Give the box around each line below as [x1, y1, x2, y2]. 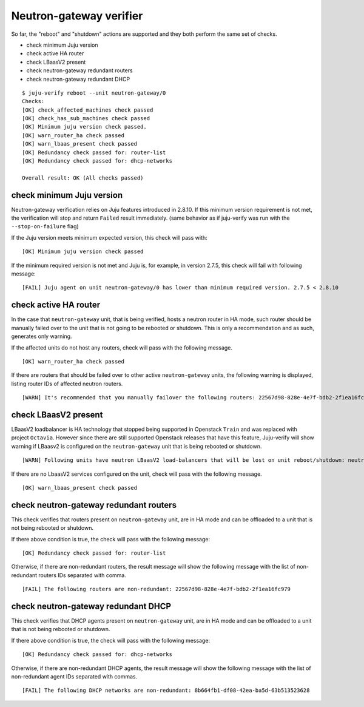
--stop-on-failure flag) [11, 223, 79, 230]
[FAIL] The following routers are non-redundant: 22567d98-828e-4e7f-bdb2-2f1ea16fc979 [22, 586, 291, 593]
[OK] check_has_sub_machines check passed [22, 115, 150, 122]
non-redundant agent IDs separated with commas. [11, 673, 138, 680]
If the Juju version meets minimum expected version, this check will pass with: [11, 234, 207, 241]
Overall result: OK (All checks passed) [22, 174, 144, 181]
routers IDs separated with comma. [38, 571, 127, 579]
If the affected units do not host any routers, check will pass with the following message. [11, 343, 233, 351]
